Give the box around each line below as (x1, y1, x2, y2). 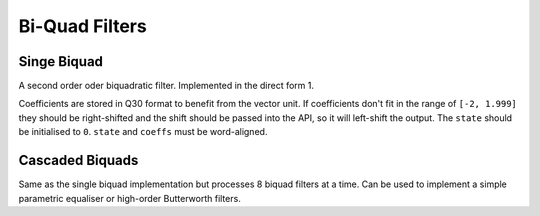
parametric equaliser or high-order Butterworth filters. (18, 192, 242, 204)
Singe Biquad (18, 53, 104, 70)
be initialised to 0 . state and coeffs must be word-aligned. (18, 126, 268, 138)
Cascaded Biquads (18, 152, 139, 169)
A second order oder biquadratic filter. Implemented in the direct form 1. (18, 80, 315, 92)
